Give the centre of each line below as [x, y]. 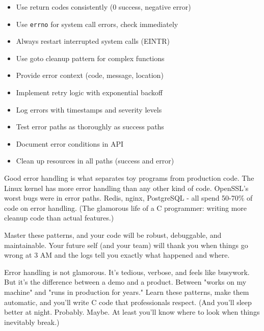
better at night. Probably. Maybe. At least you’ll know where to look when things [132, 312]
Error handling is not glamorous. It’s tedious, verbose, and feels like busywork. [127, 272]
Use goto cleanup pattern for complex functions [90, 58]
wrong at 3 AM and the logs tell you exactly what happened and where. [117, 255]
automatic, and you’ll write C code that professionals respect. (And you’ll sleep [128, 302]
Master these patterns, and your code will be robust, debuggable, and [113, 235]
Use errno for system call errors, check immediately [97, 24]
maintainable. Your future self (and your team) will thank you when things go [126, 245]
